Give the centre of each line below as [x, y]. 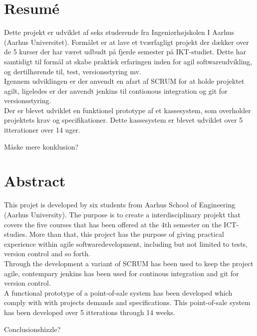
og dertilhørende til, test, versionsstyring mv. [73, 71]
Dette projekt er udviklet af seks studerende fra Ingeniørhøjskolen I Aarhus [119, 32]
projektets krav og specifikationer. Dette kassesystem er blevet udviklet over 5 [124, 120]
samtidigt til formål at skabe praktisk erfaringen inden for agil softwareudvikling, [128, 61]
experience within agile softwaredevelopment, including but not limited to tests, [126, 244]
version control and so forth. [47, 253]
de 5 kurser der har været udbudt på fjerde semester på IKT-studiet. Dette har [125, 52]
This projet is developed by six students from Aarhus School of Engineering [120, 205]
